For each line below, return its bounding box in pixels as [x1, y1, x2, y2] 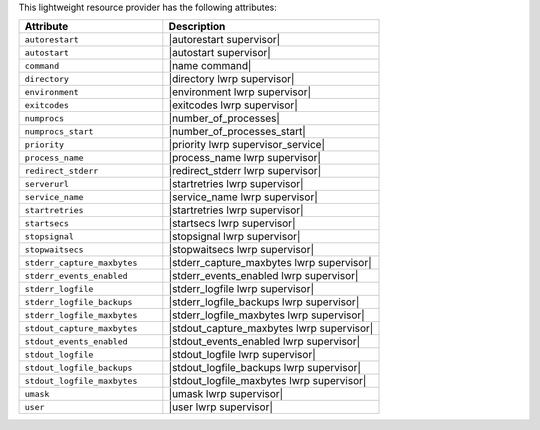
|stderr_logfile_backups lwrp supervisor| [168, 295, 360, 309]
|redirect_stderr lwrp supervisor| [168, 164, 322, 178]
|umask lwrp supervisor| [168, 387, 284, 401]
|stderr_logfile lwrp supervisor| [168, 282, 315, 296]
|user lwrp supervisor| [168, 400, 274, 414]
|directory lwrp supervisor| [168, 72, 295, 86]
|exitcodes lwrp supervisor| [168, 98, 299, 112]
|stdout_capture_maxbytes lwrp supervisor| [168, 321, 374, 335]
